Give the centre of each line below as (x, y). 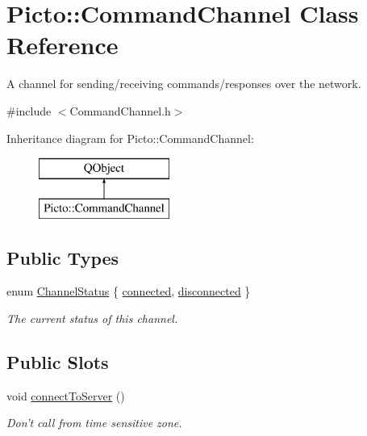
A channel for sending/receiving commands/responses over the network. (184, 84)
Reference (63, 45)
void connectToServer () (66, 395)
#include (29, 110)
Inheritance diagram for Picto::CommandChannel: (130, 138)
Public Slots (58, 362)
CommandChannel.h (120, 110)
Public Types (63, 257)
